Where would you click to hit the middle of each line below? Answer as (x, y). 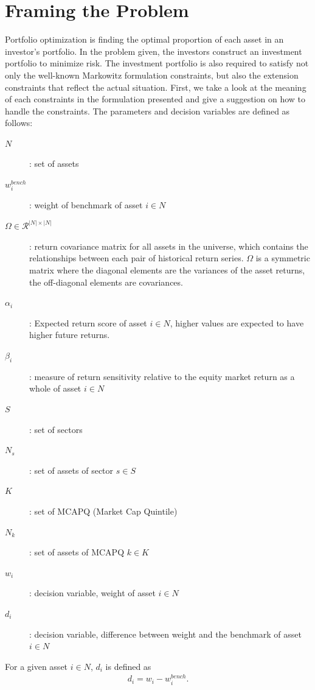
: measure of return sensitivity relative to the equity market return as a (162, 376)
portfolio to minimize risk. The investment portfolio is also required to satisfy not (157, 63)
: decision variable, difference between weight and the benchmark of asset (165, 634)
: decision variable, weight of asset (92, 593)
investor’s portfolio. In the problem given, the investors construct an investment (154, 51)
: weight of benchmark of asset (86, 205)
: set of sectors (56, 429)
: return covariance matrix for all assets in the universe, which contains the (169, 246)
